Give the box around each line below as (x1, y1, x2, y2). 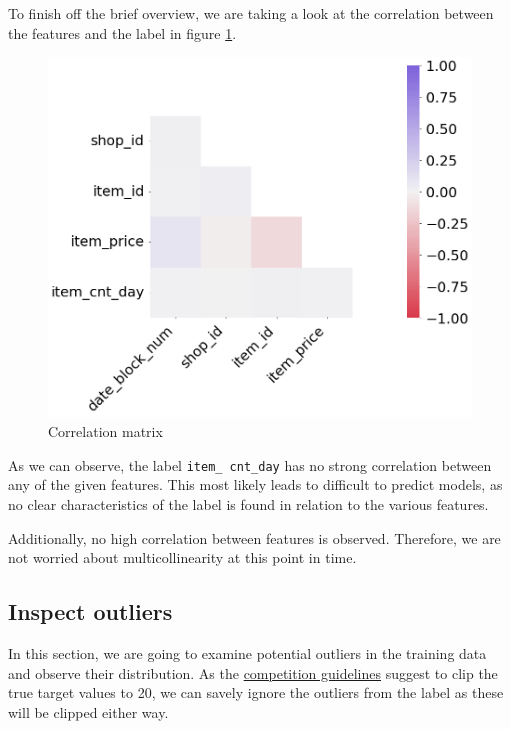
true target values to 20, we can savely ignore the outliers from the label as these (8, 682, 504, 703)
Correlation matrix (48, 421, 163, 442)
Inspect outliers (8, 596, 173, 627)
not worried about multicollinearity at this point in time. (8, 547, 357, 568)
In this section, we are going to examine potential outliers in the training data (8, 642, 487, 663)
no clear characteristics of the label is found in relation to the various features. (8, 493, 489, 514)
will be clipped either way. (8, 701, 169, 722)
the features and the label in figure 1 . (8, 22, 237, 43)
